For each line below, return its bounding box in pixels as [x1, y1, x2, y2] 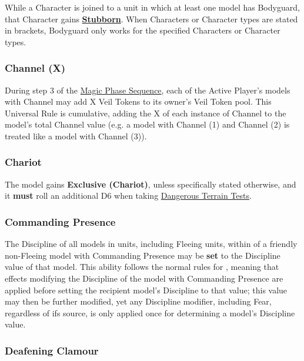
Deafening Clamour [5, 343, 99, 357]
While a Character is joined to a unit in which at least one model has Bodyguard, [5, 1, 300, 13]
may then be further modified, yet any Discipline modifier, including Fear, [5, 295, 272, 307]
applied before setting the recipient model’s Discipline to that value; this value [5, 283, 288, 296]
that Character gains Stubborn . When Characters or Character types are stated [5, 12, 298, 25]
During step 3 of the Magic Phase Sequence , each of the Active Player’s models [5, 83, 290, 96]
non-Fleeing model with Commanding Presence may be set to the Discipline [5, 249, 280, 261]
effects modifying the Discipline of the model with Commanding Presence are [5, 272, 283, 284]
